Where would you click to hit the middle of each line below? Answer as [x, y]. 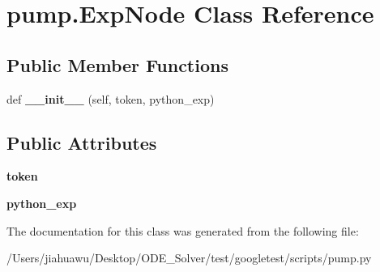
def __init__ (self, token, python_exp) [111, 98]
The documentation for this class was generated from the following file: [183, 230]
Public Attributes [82, 142]
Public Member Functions [117, 64]
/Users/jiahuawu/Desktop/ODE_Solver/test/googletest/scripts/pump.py [189, 258]
